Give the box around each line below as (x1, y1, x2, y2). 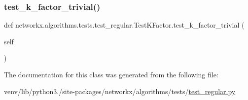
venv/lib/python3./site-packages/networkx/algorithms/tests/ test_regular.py (4, 86, 236, 96)
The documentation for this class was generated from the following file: (4, 69, 218, 79)
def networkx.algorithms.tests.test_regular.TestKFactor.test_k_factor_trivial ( (4, 20, 245, 30)
